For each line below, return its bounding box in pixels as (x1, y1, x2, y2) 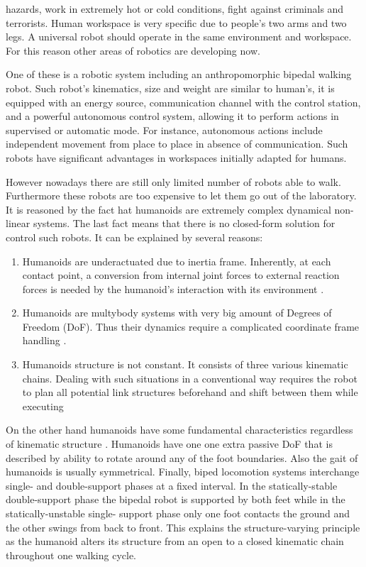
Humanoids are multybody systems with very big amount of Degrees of (22, 305, 332, 320)
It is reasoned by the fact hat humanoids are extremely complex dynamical (6, 202, 331, 216)
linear (6, 216, 30, 231)
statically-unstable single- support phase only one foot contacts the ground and (6, 506, 350, 520)
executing (22, 398, 64, 413)
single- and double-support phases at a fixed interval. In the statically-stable (6, 478, 338, 492)
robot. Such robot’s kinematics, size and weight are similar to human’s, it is (6, 80, 335, 95)
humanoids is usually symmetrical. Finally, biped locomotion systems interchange (6, 464, 360, 479)
